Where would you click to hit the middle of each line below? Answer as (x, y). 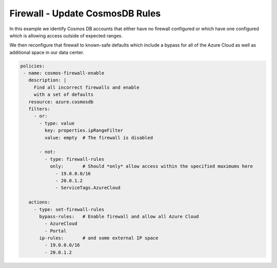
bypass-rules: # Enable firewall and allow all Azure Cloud (119, 216)
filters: (39, 109)
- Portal (55, 231)
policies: (33, 66)
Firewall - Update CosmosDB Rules (85, 13)
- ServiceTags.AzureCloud (88, 188)
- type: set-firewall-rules (69, 209)
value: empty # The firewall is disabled (99, 138)
